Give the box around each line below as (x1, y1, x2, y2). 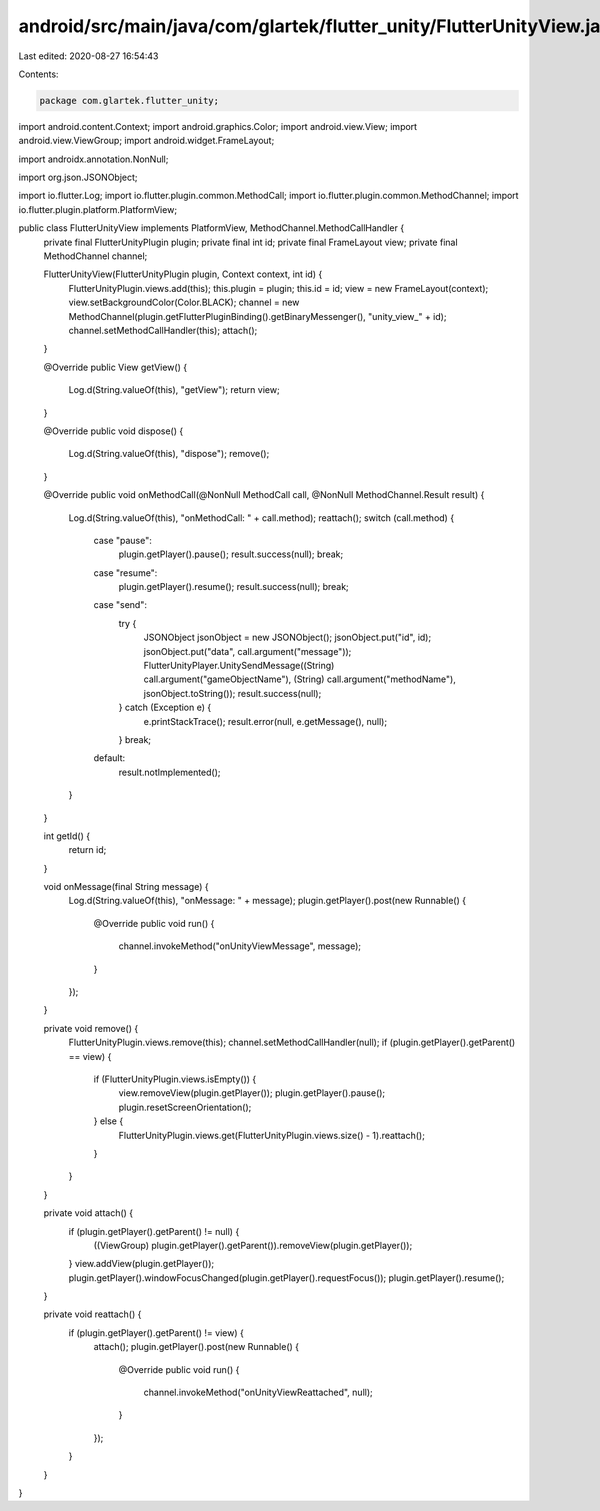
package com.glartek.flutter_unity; (39, 95, 220, 106)
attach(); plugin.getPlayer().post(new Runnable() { (93, 1341, 300, 1353)
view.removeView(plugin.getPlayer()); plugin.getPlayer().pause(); (118, 1087, 386, 1099)
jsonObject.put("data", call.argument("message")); (143, 645, 352, 657)
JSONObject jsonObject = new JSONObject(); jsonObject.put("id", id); (143, 631, 432, 644)
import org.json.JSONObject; (18, 171, 139, 184)
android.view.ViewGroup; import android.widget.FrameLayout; (18, 135, 275, 147)
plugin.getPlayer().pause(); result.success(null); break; (118, 548, 344, 560)
